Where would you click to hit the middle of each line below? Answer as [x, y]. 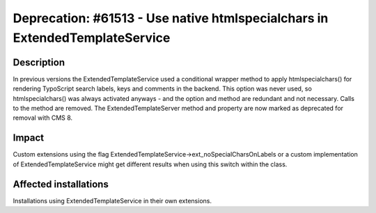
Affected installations [61, 184]
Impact [29, 138]
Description [39, 62]
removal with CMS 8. [43, 118]
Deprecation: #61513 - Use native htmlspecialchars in [171, 18]
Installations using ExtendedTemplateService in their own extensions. [112, 200]
